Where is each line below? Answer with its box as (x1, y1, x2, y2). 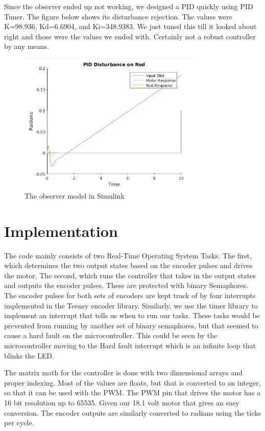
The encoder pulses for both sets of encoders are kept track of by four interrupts (4, 290, 256, 301)
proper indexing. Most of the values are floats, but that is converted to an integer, (4, 377, 261, 388)
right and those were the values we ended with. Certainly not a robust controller (4, 31, 256, 41)
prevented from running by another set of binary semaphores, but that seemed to (4, 320, 258, 330)
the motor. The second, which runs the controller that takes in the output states (4, 270, 256, 280)
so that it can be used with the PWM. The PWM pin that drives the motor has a (4, 387, 261, 398)
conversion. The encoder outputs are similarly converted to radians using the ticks (4, 407, 261, 418)
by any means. (4, 41, 49, 52)
